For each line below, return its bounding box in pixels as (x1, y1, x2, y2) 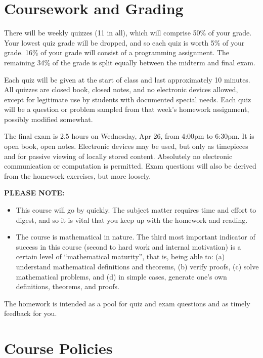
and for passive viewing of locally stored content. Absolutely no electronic (4, 150, 233, 161)
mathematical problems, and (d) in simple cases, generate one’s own (16, 271, 227, 282)
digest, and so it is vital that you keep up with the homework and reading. (16, 214, 248, 225)
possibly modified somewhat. (4, 113, 93, 124)
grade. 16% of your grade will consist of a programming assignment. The (4, 47, 229, 58)
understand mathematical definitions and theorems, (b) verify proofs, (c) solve (16, 261, 259, 271)
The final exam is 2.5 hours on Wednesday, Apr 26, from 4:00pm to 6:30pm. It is (4, 131, 254, 141)
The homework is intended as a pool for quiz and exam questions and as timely (4, 298, 250, 308)
